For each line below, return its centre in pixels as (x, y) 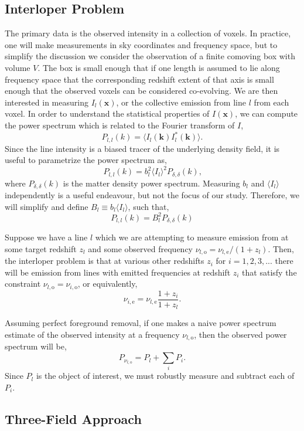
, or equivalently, (107, 284)
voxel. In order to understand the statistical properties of (107, 113)
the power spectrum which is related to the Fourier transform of (120, 125)
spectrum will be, (36, 346)
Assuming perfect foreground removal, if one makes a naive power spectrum (141, 323)
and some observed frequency (140, 248)
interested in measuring (47, 102)
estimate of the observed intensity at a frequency (92, 335)
